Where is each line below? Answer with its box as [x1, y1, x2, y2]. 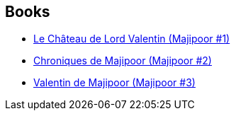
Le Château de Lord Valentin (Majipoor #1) [33, 33, 230, 45]
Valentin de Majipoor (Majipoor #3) [33, 76, 196, 89]
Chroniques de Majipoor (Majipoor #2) [33, 54, 212, 67]
